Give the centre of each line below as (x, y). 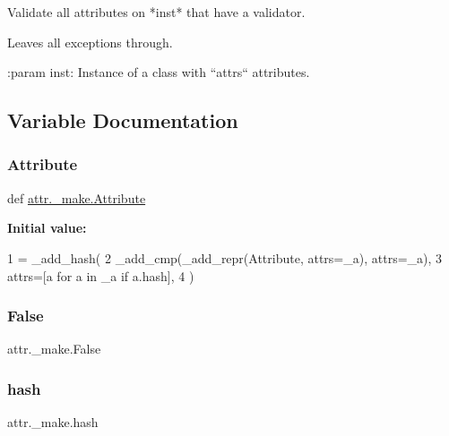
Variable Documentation (123, 120)
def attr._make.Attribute (77, 197)
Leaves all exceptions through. (90, 42)
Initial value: (47, 228)
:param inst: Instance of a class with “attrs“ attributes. (159, 72)
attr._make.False (54, 349)
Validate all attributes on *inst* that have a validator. (156, 12)
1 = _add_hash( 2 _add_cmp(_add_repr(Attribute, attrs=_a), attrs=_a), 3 (225, 257)
